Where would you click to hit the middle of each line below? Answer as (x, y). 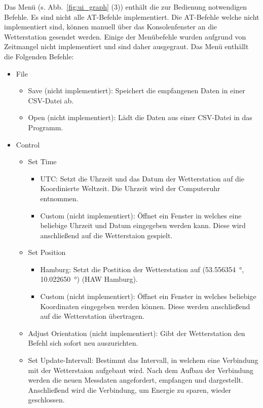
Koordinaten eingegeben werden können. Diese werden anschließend (145, 306)
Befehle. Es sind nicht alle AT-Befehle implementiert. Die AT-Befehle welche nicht (132, 16)
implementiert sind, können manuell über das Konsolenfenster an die (111, 27)
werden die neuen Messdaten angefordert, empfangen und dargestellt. (136, 380)
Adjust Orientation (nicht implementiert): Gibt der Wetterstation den (137, 333)
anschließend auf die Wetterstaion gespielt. (106, 235)
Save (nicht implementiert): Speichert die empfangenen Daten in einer (137, 90)
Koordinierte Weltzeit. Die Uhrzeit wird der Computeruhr (130, 188)
